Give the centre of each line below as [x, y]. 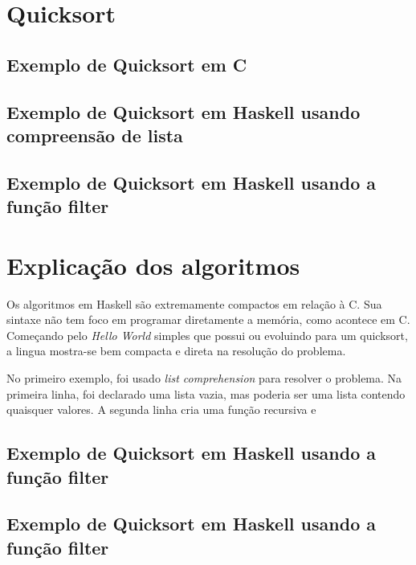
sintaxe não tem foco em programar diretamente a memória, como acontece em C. [208, 319]
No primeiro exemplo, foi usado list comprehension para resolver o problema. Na [204, 378]
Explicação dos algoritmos [153, 265]
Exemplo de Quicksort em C [127, 64]
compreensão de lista [95, 135]
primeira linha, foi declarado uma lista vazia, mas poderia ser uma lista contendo [206, 393]
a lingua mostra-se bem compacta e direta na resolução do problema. [176, 351]
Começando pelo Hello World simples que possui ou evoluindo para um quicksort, [207, 335]
